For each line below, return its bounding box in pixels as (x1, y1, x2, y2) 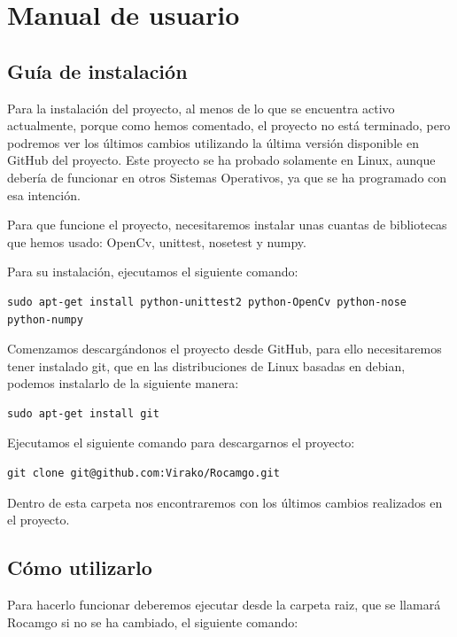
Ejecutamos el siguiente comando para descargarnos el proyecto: (7, 433, 355, 452)
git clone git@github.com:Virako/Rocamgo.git (7, 467, 280, 480)
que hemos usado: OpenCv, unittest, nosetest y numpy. (7, 232, 306, 251)
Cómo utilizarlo (7, 554, 152, 581)
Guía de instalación (7, 57, 188, 84)
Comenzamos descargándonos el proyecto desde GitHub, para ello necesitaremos (7, 339, 442, 358)
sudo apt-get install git (7, 407, 159, 420)
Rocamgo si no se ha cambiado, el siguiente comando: (7, 612, 298, 631)
